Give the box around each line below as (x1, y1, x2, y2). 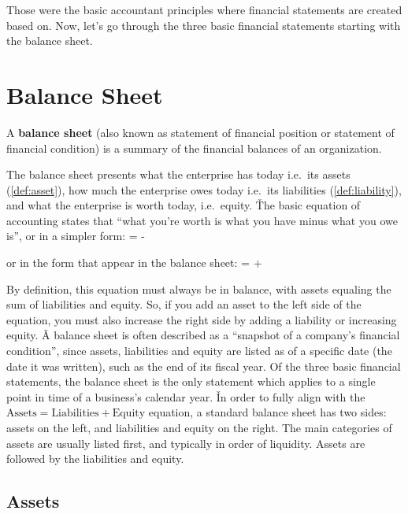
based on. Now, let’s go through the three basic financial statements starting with (6, 17, 401, 33)
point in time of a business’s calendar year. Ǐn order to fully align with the (6, 388, 365, 405)
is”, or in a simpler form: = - (6, 227, 146, 244)
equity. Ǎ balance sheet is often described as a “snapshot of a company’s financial (6, 327, 400, 343)
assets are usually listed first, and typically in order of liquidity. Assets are (6, 434, 365, 451)
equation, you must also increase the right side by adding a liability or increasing (6, 311, 397, 327)
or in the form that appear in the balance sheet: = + (6, 254, 262, 271)
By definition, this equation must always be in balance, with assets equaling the (6, 280, 391, 297)
